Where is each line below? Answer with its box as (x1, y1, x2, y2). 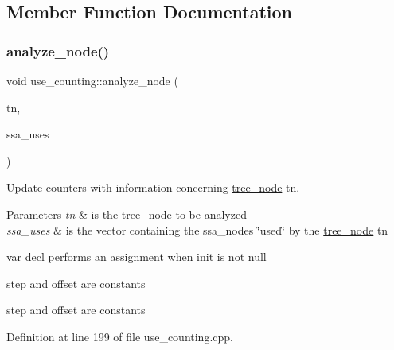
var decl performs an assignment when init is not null (6, 248, 267, 265)
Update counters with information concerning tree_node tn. (6, 179, 300, 196)
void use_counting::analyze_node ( (6, 72, 178, 88)
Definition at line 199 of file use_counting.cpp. (6, 328, 233, 344)
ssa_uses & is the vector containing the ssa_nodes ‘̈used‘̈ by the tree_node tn (6, 221, 388, 238)
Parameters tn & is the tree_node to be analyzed (6, 205, 247, 222)
